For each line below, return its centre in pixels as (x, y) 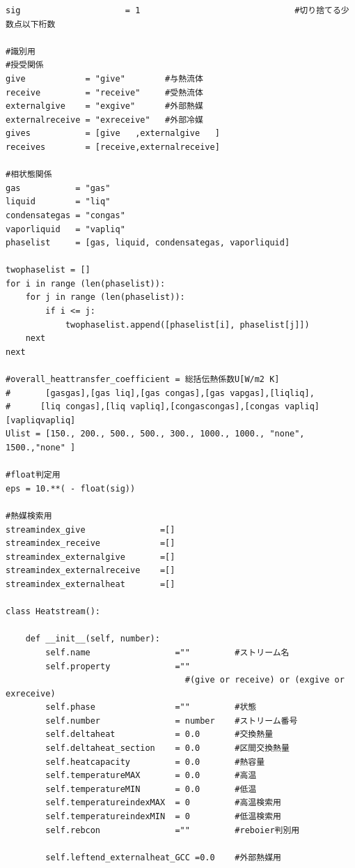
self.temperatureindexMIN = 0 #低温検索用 (163, 817)
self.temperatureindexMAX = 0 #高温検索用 (163, 803)
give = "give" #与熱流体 (104, 78)
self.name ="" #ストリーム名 (167, 652)
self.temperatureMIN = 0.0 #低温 (151, 789)
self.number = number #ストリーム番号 (172, 721)
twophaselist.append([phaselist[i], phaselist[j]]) (187, 325)
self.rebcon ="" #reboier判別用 (173, 830)
